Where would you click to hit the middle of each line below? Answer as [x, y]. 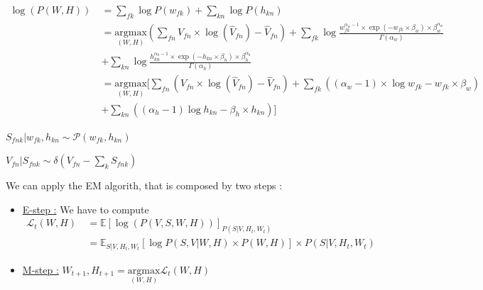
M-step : [40, 269]
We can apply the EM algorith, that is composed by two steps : [144, 185]
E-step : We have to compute [86, 209]
